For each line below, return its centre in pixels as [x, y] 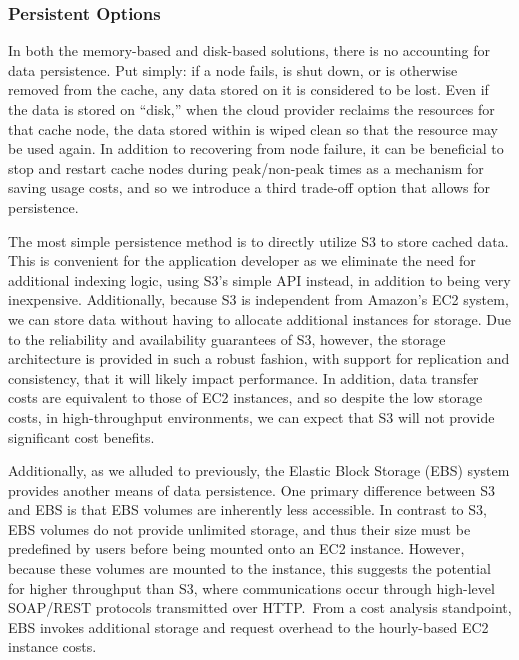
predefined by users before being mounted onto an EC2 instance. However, [236, 548]
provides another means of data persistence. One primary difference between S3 [252, 489]
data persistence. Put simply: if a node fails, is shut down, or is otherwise [233, 69]
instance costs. [52, 646]
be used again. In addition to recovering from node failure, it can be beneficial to [256, 148]
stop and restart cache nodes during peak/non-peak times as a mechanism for [246, 167]
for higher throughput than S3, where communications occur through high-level [251, 587]
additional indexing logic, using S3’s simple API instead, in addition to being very [259, 279]
